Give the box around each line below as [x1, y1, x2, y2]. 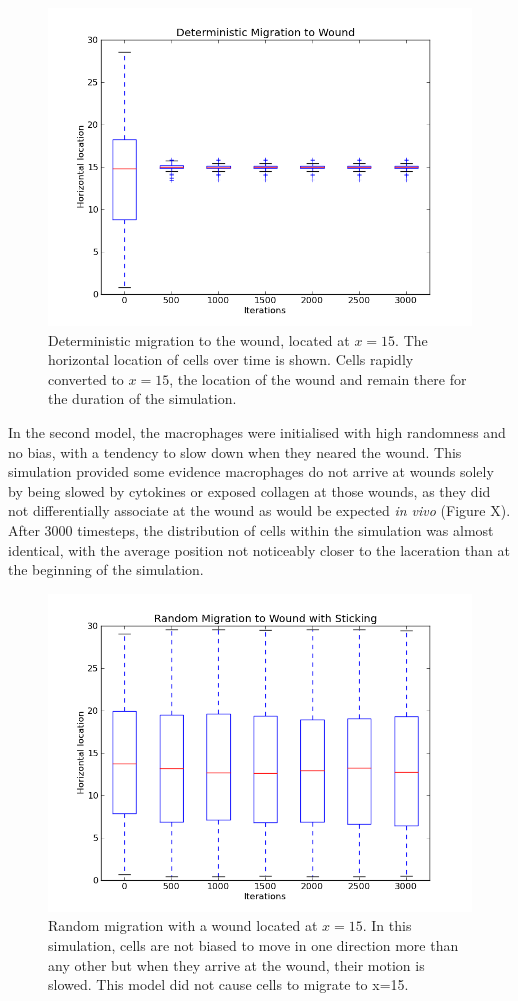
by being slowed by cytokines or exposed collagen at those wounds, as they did [8, 480, 491, 501]
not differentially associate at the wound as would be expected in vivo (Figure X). [8, 500, 511, 521]
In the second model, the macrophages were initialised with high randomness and [8, 421, 506, 442]
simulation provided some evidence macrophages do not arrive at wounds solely [8, 461, 494, 482]
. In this [362, 915, 412, 936]
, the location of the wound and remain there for [169, 368, 467, 389]
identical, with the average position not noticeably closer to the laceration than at [8, 539, 510, 560]
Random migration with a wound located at [48, 915, 318, 936]
